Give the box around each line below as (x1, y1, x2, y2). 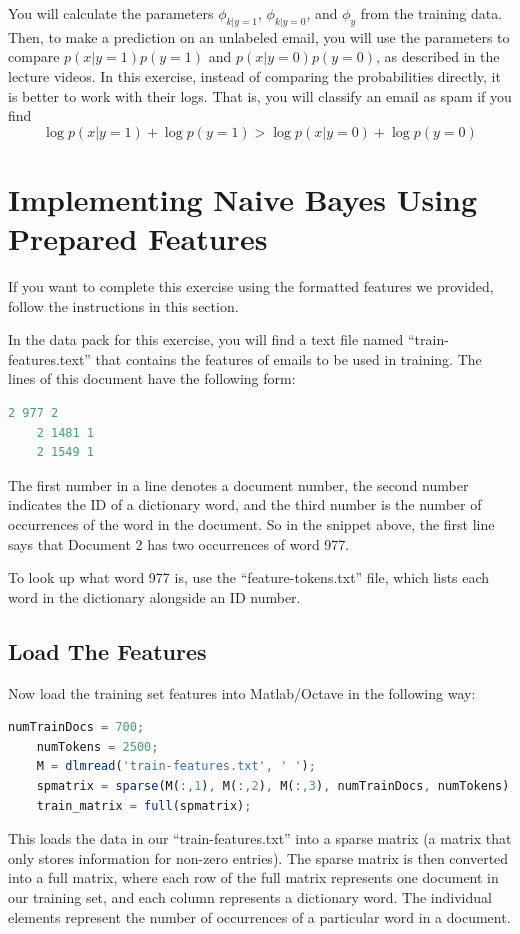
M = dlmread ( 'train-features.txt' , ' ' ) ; (36, 759, 316, 774)
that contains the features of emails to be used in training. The (95, 348, 482, 369)
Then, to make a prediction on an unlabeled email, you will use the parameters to (8, 26, 510, 47)
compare (8, 46, 60, 67)
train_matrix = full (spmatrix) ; (36, 798, 252, 813)
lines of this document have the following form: (8, 368, 296, 389)
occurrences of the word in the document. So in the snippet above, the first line (8, 514, 495, 535)
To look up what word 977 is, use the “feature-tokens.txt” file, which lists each (8, 567, 490, 588)
